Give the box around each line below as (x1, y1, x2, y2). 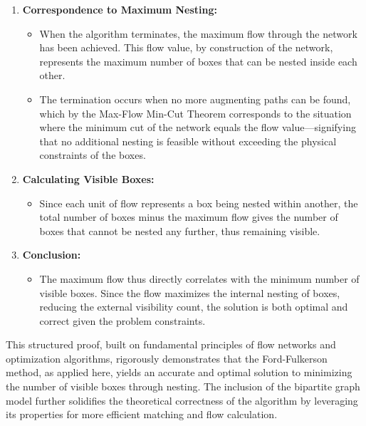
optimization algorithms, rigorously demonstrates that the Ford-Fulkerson (6, 350, 328, 365)
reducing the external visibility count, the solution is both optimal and (39, 299, 348, 314)
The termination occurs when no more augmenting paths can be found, (39, 91, 351, 106)
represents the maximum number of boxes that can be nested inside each (39, 53, 357, 68)
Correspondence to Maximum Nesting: (22, 2, 217, 16)
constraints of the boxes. (39, 147, 146, 162)
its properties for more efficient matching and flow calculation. (6, 407, 278, 422)
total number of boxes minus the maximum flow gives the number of (39, 209, 338, 224)
